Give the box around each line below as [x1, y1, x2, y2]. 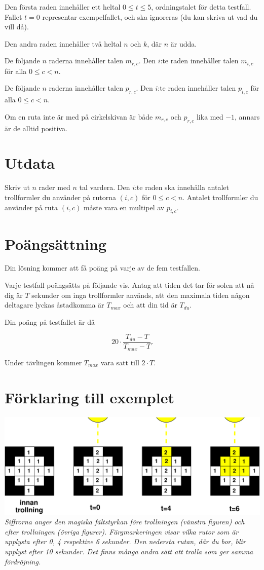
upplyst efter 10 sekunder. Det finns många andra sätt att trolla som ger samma [5, 546, 253, 556]
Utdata [5, 153, 55, 173]
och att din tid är [123, 299, 177, 310]
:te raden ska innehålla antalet [134, 182, 229, 193]
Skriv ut [5, 182, 30, 193]
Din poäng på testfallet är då [5, 316, 95, 327]
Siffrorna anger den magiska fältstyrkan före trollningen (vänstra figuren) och [5, 516, 245, 527]
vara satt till [100, 357, 139, 367]
